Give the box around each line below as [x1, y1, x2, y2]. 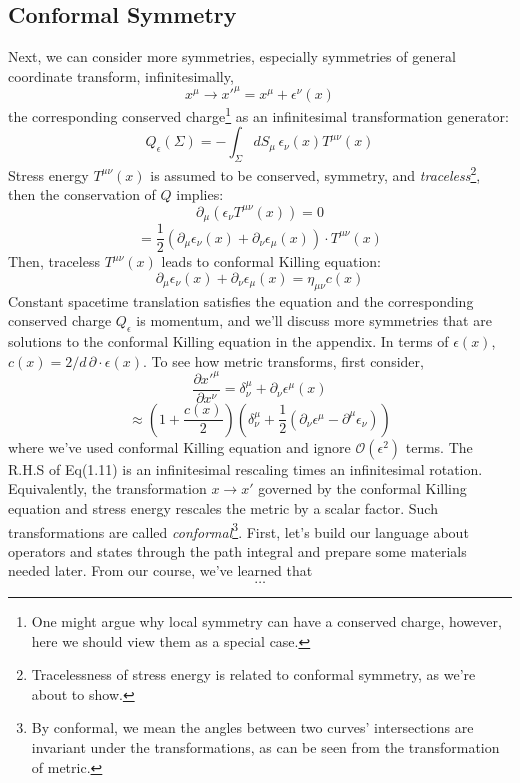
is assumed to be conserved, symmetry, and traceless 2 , [150, 161, 481, 185]
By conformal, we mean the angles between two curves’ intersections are [31, 717, 474, 738]
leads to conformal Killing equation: [161, 251, 381, 272]
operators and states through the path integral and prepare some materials [8, 540, 467, 561]
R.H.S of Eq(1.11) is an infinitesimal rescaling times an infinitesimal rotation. [8, 458, 483, 479]
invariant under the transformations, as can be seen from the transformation [31, 737, 500, 758]
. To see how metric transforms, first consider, [142, 350, 424, 371]
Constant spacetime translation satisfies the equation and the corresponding [8, 290, 474, 311]
